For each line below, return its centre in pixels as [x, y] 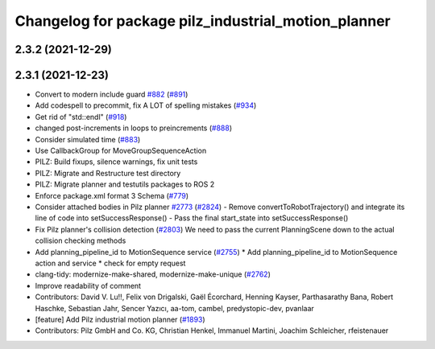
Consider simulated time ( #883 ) [88, 139]
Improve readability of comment [88, 285]
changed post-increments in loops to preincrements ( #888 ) [134, 128]
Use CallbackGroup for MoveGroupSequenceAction [121, 151]
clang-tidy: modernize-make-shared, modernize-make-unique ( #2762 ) [153, 274]
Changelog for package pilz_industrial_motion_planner [203, 21]
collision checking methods [81, 240]
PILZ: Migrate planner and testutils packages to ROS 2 [125, 184]
